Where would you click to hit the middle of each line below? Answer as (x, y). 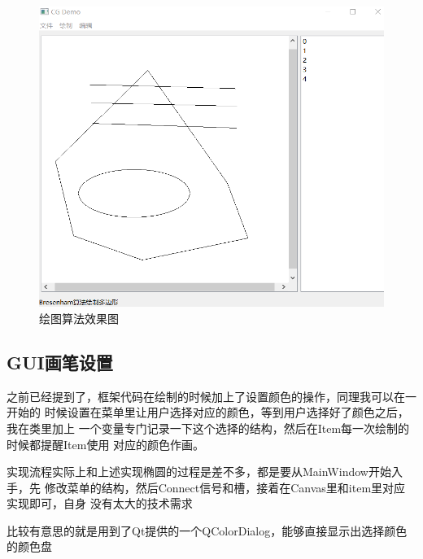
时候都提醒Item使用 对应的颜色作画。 (106, 444)
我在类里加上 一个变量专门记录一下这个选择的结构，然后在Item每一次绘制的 (208, 428)
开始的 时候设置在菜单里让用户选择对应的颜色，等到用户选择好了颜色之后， (208, 412)
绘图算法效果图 (79, 318)
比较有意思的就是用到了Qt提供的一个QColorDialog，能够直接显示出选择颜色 (207, 530)
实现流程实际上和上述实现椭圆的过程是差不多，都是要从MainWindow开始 (199, 472)
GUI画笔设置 (60, 362)
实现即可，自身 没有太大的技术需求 (100, 503)
